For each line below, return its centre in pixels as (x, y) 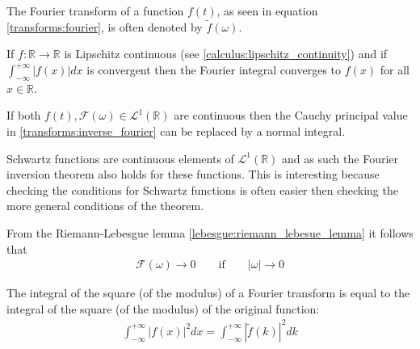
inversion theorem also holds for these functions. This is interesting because (193, 174)
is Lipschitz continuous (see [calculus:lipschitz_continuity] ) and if (226, 54)
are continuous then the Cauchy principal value (291, 115)
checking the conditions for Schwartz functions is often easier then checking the (202, 189)
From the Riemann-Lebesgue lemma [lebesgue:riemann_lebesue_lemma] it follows (210, 232)
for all (395, 69)
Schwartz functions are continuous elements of (120, 158)
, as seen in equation (267, 11)
